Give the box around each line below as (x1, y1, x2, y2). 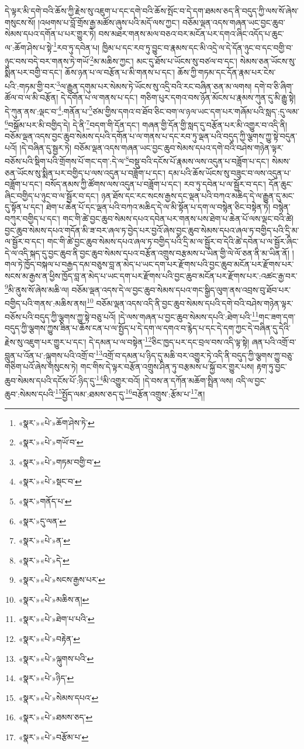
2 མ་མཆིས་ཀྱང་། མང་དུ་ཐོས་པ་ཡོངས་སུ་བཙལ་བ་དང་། (89, 53, 237, 67)
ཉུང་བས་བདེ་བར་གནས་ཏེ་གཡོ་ (5, 54, 90, 67)
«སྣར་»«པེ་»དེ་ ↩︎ (18, 554, 70, 566)
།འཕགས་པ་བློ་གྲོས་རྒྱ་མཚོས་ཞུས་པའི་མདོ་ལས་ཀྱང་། (37, 16, 180, 28)
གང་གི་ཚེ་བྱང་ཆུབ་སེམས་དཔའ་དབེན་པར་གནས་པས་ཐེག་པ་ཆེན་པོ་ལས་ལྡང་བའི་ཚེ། (63, 212, 293, 225)
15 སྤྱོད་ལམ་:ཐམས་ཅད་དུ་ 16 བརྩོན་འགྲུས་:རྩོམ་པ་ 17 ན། (55, 386, 205, 400)
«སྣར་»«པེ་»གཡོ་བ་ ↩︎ (18, 436, 84, 448)
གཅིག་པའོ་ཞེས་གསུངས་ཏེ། (5, 360, 78, 373)
